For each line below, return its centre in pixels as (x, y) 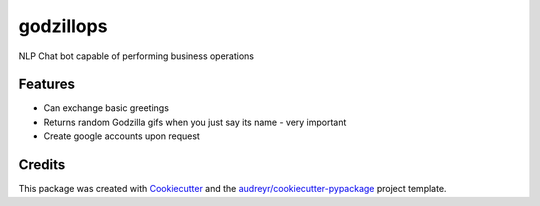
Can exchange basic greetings (106, 108)
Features (46, 84)
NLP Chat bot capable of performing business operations (136, 56)
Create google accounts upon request (121, 136)
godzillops (63, 26)
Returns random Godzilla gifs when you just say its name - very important (195, 122)
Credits (42, 165)
